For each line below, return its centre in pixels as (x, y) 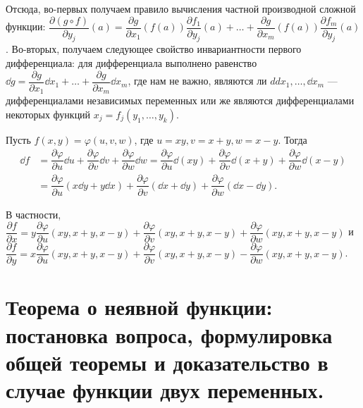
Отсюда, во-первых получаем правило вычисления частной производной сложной (181, 8)
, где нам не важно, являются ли (197, 81)
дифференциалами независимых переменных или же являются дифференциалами (180, 100)
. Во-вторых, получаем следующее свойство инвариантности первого (154, 49)
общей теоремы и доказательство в (167, 362)
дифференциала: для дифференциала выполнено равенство (131, 63)
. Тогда (293, 139)
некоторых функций (48, 114)
